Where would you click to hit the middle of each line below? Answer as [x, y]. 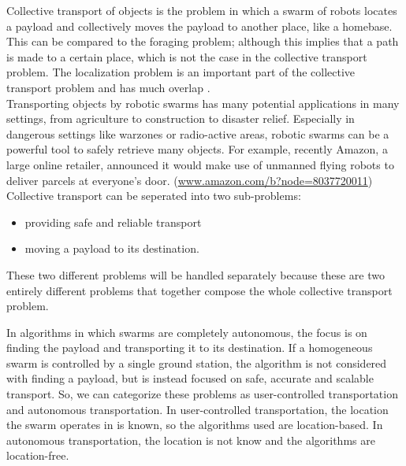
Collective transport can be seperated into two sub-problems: [154, 196]
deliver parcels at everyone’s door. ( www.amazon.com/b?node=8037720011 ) [190, 180]
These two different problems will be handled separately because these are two [196, 274]
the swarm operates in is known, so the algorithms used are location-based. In [195, 425]
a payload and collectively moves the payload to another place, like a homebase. [199, 26]
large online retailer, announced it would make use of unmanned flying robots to [200, 164]
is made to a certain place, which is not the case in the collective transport [187, 56]
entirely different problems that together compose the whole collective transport [199, 290]
